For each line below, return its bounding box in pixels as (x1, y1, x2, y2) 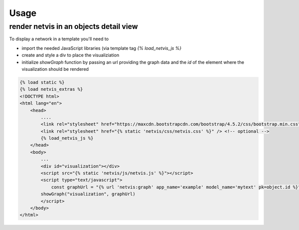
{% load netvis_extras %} (19, 86, 83, 92)
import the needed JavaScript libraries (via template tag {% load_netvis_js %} (21, 45, 182, 51)
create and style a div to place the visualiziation (21, 52, 120, 58)
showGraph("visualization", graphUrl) (40, 191, 136, 197)
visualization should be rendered (21, 66, 89, 72)
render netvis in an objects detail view (9, 22, 138, 31)
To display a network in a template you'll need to (9, 36, 109, 42)
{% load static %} (19, 79, 65, 85)
